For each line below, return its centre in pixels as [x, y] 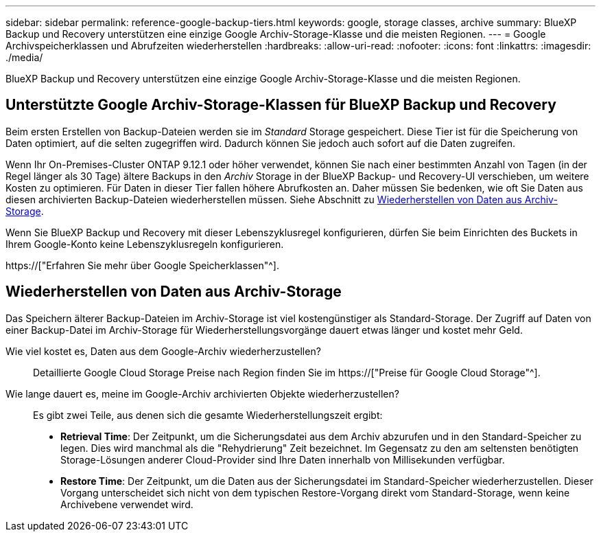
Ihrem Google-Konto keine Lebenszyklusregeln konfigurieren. [145, 244]
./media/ [24, 57]
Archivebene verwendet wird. [127, 504]
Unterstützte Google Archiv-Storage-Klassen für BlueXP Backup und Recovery [281, 105]
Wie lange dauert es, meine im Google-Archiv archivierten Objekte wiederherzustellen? [202, 393]
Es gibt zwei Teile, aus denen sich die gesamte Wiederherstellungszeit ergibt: [208, 415]
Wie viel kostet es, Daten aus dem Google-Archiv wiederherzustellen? [163, 351]
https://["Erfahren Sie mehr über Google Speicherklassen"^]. [142, 265]
